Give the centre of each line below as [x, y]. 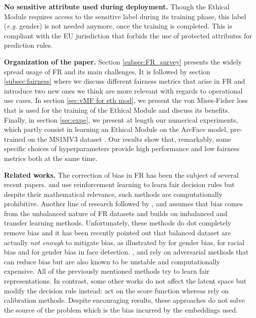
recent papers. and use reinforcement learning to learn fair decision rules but [119, 184]
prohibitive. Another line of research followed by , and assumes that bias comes [124, 204]
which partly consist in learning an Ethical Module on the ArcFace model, [116, 129]
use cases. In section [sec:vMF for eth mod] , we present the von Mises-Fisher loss [126, 100]
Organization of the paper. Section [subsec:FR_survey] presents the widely [123, 61]
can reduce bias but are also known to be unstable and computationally [112, 261]
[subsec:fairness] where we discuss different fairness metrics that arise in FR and [125, 81]
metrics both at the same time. [51, 158]
